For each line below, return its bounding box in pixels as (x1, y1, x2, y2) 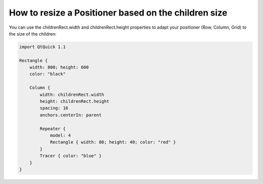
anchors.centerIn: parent (39, 112, 102, 118)
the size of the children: (9, 31, 56, 37)
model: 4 (50, 133, 71, 138)
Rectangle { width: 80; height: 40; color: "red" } (50, 139, 176, 145)
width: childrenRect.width (39, 92, 104, 97)
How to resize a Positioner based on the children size (9, 7, 227, 18)
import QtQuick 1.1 (19, 44, 66, 50)
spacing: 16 (39, 105, 68, 111)
